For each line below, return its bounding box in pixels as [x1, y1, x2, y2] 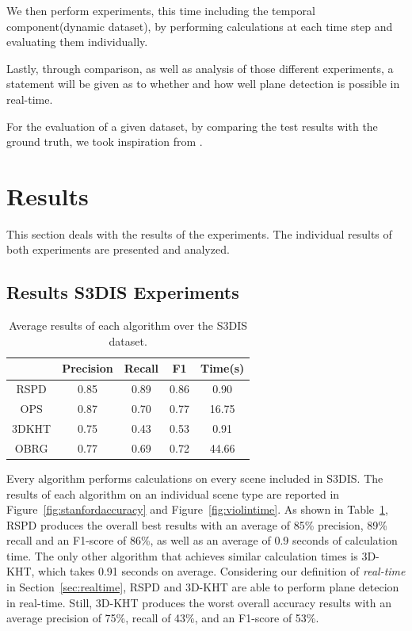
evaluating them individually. [6, 33, 148, 50]
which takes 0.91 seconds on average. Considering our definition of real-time [38, 563, 406, 579]
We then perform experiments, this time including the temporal [6, 2, 315, 18]
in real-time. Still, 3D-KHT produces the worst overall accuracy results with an [6, 594, 392, 610]
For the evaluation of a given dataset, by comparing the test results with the [6, 117, 378, 134]
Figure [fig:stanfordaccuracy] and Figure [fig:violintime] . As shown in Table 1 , [6, 501, 388, 518]
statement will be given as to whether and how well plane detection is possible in [6, 75, 400, 92]
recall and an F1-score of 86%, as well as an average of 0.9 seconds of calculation [6, 532, 398, 549]
